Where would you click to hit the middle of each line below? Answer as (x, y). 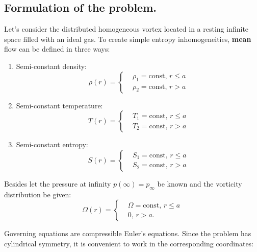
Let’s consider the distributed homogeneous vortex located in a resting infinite (126, 29)
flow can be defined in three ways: (57, 49)
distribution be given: (38, 194)
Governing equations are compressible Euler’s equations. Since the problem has (128, 233)
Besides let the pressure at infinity (58, 183)
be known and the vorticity (200, 183)
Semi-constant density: (52, 66)
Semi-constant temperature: (59, 105)
